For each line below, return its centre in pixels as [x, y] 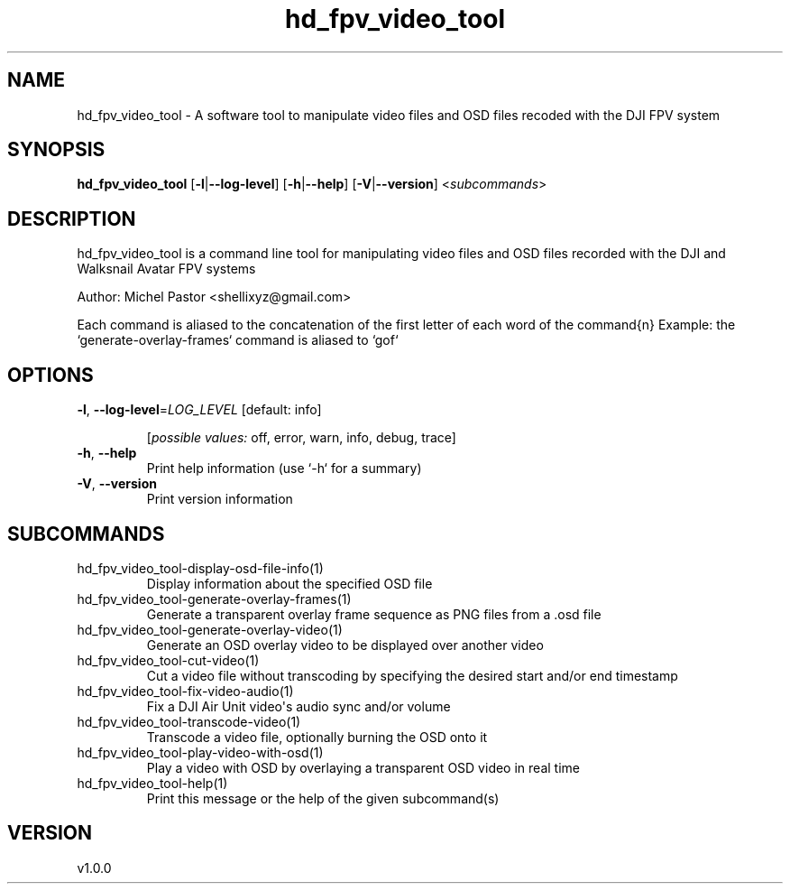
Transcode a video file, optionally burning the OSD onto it [317, 737]
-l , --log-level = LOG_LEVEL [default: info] [199, 410]
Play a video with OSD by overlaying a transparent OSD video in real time [363, 767]
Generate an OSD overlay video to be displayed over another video [345, 645]
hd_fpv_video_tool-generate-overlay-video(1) [210, 629]
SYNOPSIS [56, 150]
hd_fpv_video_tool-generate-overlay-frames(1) [214, 599]
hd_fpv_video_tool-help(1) [152, 783]
